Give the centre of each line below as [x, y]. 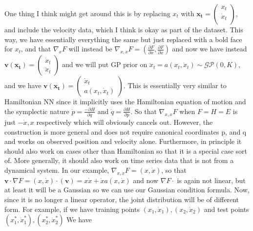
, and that [36, 49]
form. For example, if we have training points [72, 209]
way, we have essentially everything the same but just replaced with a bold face [123, 39]
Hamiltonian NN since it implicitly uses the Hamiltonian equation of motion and [125, 102]
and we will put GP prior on [105, 64]
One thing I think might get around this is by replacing [87, 13]
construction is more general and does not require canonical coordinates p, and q [126, 131]
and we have [23, 85]
